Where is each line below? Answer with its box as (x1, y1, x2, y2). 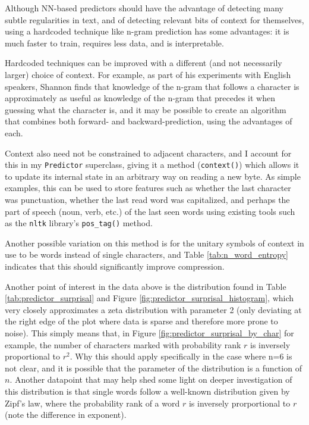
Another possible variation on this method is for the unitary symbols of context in (5, 236, 304, 249)
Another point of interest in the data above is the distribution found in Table (5, 280, 286, 292)
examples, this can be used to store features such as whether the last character (5, 182, 291, 194)
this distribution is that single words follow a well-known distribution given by (5, 385, 290, 397)
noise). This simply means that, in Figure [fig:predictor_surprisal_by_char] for (5, 326, 294, 339)
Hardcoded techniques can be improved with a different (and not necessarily (5, 57, 282, 69)
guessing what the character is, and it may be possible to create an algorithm (5, 103, 286, 115)
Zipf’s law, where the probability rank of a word (5, 396, 180, 409)
